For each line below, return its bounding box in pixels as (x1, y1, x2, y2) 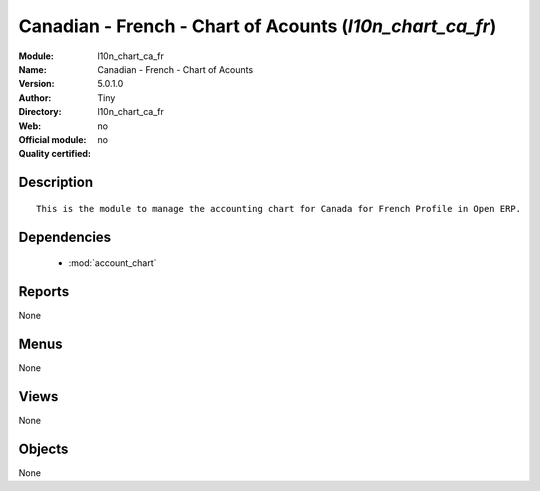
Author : (18, 91, 52, 104)
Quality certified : (18, 148, 92, 160)
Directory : (18, 106, 62, 118)
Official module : (18, 133, 87, 145)
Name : (18, 63, 47, 75)
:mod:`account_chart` (68, 257, 157, 269)
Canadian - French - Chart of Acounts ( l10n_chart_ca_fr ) (18, 15, 497, 37)
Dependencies (18, 228, 112, 245)
